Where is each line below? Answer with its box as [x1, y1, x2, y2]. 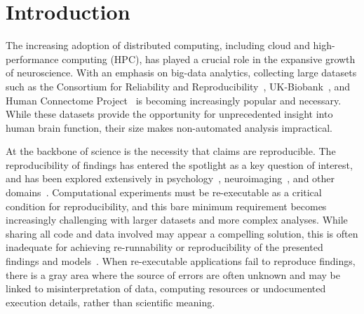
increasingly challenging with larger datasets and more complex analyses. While [6, 212, 348, 227]
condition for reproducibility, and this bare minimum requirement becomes [6, 198, 327, 213]
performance [6, 51, 59, 66]
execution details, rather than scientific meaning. [6, 294, 215, 309]
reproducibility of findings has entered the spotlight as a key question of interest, [6, 157, 353, 172]
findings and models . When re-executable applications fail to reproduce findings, [6, 254, 356, 268]
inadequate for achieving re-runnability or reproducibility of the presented [6, 240, 323, 254]
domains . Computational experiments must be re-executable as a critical [6, 185, 322, 200]
